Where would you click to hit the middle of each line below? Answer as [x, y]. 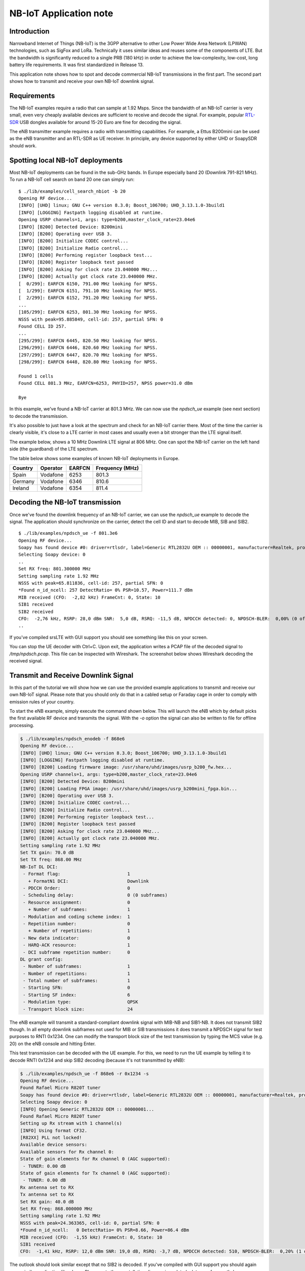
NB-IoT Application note [61, 13]
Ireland [21, 488]
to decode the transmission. [39, 416]
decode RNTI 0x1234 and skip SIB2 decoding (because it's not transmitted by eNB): [97, 1060]
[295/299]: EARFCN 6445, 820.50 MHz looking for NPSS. [88, 340]
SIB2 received [36, 612]
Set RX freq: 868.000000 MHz [56, 1208]
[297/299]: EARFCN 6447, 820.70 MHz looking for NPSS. [88, 355]
